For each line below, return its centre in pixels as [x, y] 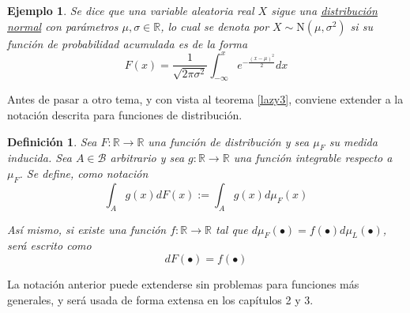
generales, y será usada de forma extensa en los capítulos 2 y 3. [160, 299]
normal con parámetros [63, 26]
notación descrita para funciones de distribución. [125, 115]
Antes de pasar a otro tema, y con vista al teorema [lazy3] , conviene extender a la [205, 99]
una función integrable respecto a [313, 158]
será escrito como [49, 245]
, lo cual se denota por [215, 26]
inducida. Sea [39, 158]
